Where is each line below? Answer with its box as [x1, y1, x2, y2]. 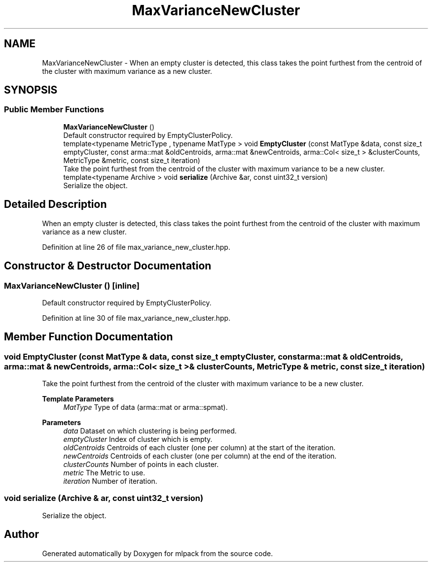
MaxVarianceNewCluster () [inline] [4, 280, 140, 291]
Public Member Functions [4, 104, 104, 115]
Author [4, 528, 39, 541]
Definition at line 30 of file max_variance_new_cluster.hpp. [42, 313, 231, 322]
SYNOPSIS [4, 84, 58, 97]
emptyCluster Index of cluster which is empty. [63, 435, 213, 444]
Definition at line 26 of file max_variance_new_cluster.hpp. [42, 242, 230, 251]
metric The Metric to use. [63, 468, 145, 477]
